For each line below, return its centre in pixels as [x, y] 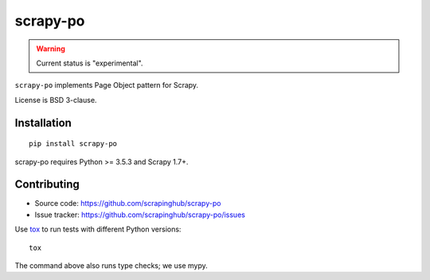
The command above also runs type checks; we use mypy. [111, 265]
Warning [51, 49]
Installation [43, 122]
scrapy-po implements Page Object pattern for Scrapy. [107, 85]
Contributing [47, 185]
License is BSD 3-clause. [56, 100]
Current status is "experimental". [90, 63]
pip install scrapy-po [73, 144]
